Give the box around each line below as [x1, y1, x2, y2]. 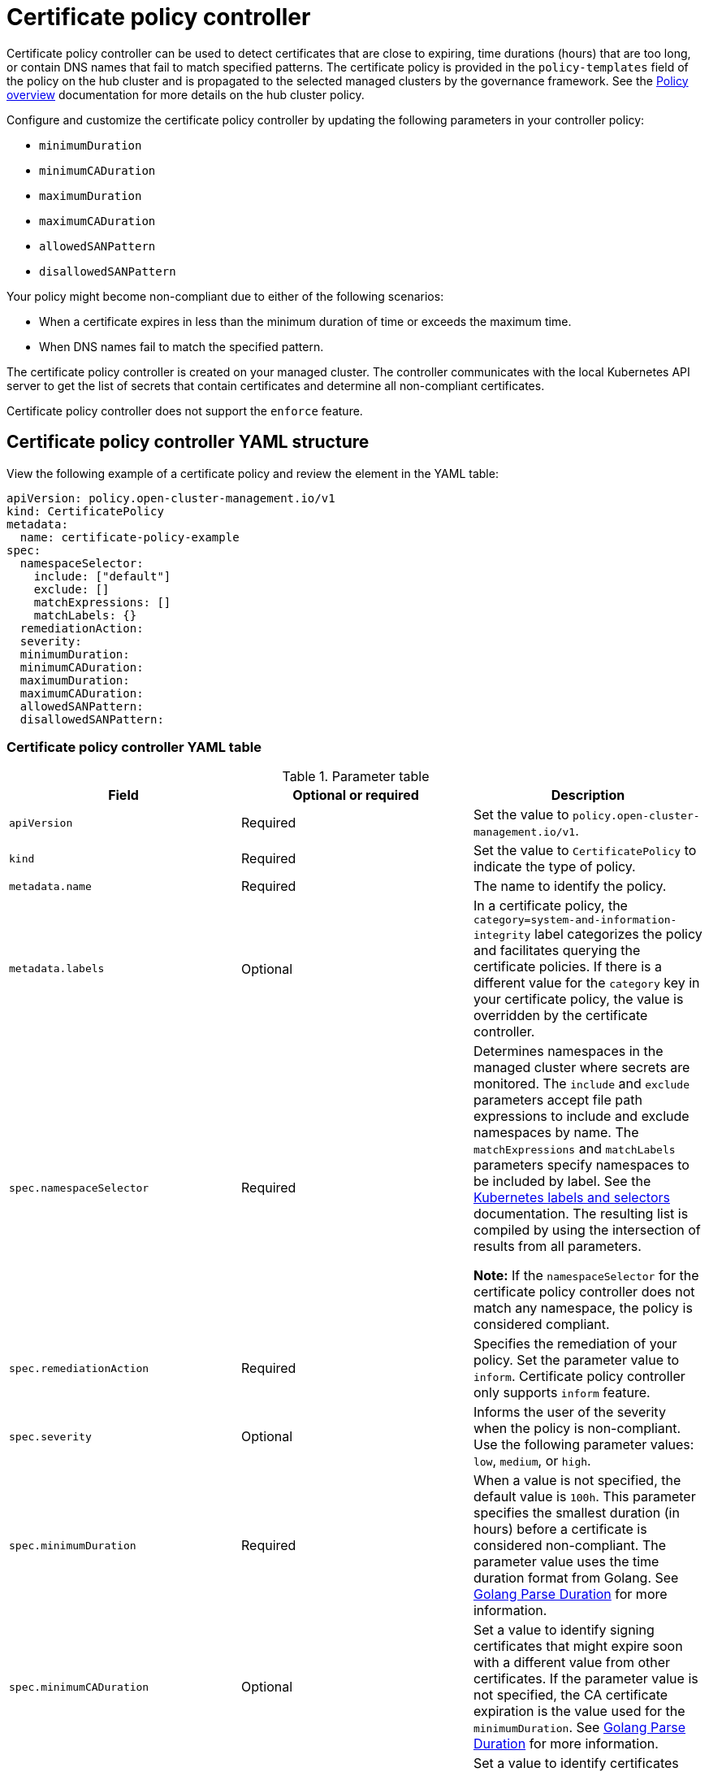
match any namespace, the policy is [473, 1300, 693, 1317]
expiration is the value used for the [473, 1703, 685, 1720]
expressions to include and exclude [473, 1108, 690, 1125]
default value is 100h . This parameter [473, 1488, 696, 1505]
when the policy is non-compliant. [473, 1420, 681, 1437]
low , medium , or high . [473, 1453, 591, 1470]
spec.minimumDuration [9, 1539, 136, 1552]
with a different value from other [473, 1654, 671, 1671]
